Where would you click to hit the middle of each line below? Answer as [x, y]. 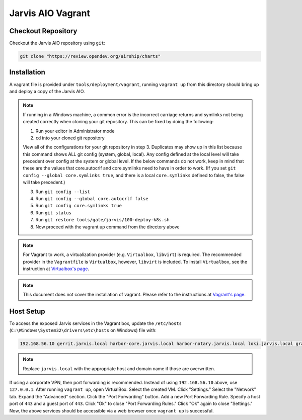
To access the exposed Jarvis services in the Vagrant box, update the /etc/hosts [96, 323]
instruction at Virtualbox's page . [56, 269]
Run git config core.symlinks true [79, 206]
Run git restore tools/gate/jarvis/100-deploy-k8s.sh [102, 220]
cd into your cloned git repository [70, 138]
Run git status [53, 213]
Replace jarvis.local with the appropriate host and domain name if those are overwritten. [119, 368]
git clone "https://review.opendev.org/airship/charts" [90, 56]
